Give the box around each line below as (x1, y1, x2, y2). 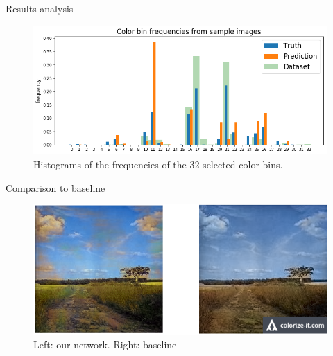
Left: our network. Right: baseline (33, 337, 177, 351)
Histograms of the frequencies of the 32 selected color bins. (33, 157, 283, 172)
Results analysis (6, 1, 74, 15)
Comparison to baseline (6, 180, 105, 195)
